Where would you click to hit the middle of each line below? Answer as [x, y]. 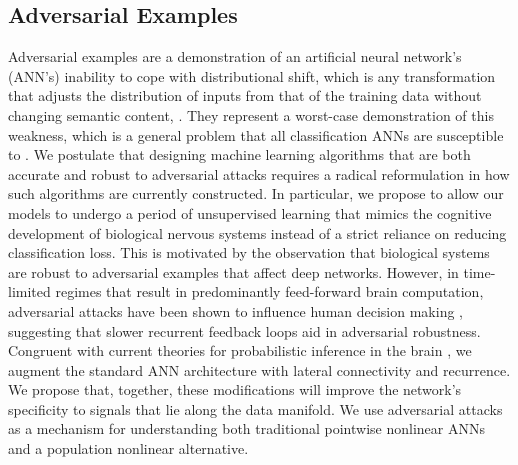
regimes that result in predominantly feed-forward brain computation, [269, 291]
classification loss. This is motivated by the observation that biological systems [249, 252]
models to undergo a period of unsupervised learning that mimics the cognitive [250, 212]
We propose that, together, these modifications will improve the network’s [235, 389]
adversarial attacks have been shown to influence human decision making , [235, 310]
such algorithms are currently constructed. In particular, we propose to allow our [256, 193]
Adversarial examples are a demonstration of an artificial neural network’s [235, 56]
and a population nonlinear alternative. [128, 448]
